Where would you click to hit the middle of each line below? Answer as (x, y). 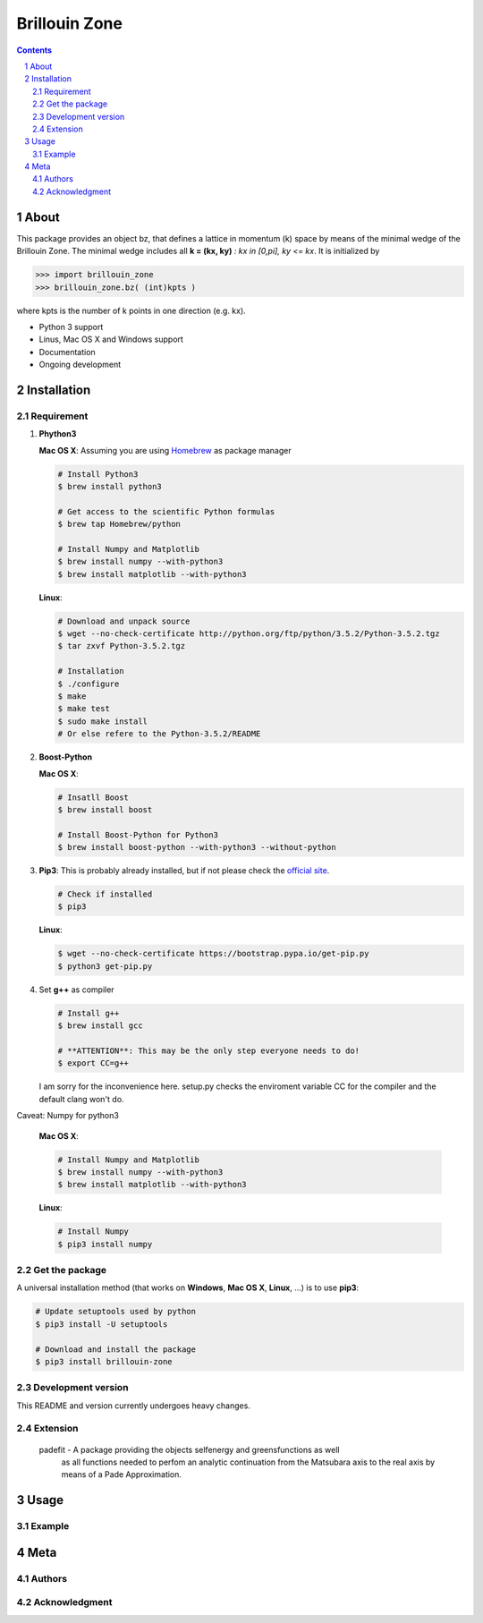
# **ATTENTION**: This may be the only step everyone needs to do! (209, 1050)
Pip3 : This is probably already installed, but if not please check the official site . (184, 871)
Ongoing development (80, 365)
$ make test (84, 709)
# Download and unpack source (124, 621)
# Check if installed (105, 894)
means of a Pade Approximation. (122, 1474)
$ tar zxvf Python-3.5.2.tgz (122, 646)
